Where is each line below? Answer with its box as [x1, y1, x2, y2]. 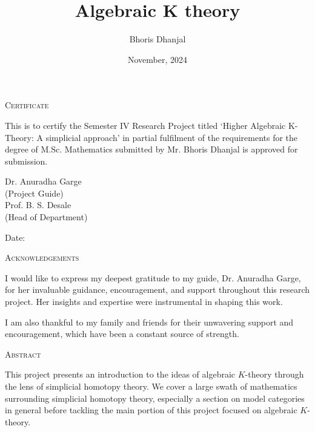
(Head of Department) [5, 211, 88, 223]
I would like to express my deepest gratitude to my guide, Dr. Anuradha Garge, [5, 271, 301, 284]
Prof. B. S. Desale [5, 198, 71, 211]
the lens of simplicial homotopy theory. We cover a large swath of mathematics [5, 380, 297, 392]
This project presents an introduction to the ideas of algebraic [5, 368, 236, 381]
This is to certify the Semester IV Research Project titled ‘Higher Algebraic [5, 119, 286, 131]
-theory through [245, 368, 304, 381]
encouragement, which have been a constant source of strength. [5, 327, 239, 340]
